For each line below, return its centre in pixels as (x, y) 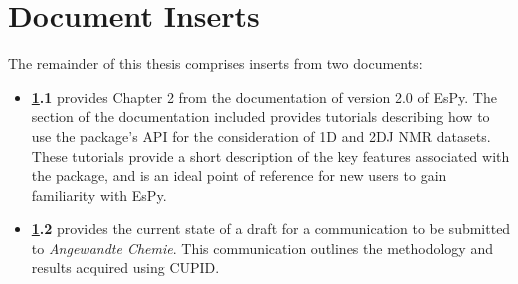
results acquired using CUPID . (125, 267)
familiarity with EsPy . (99, 194)
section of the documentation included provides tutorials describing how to (260, 116)
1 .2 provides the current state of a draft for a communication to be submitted (271, 228)
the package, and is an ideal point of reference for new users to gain (239, 175)
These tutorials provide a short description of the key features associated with (270, 155)
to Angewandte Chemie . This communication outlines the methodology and (262, 247)
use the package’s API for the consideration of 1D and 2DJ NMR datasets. (261, 135)
